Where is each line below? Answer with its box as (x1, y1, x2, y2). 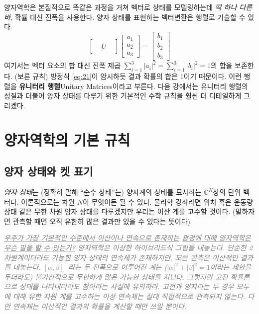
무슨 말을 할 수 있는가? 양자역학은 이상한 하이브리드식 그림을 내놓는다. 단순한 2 (4, 242, 253, 252)
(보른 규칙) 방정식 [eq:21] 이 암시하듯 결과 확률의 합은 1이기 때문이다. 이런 (14, 71, 242, 81)
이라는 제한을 (210, 262, 252, 272)
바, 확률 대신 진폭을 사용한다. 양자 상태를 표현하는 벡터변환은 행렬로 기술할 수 (4, 11, 246, 22)
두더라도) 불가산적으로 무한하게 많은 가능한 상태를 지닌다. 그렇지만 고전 (4, 271, 228, 282)
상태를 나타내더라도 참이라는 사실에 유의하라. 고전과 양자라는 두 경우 (19, 281, 234, 292)
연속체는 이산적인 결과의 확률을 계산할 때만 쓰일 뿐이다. (12, 301, 187, 311)
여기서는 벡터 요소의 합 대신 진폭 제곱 (4, 60, 121, 71)
